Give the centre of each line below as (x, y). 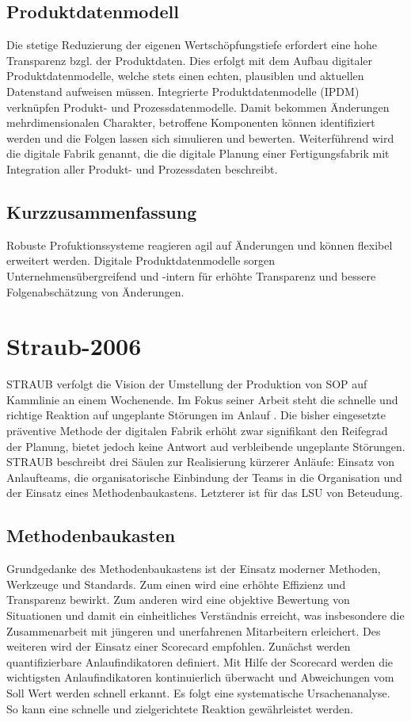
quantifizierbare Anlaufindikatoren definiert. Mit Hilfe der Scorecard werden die (200, 661)
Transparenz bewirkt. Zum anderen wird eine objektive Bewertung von (178, 600)
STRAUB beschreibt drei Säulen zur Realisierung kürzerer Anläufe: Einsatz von (201, 462)
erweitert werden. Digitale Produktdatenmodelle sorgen (141, 260)
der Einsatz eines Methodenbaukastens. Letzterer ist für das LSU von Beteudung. (205, 493)
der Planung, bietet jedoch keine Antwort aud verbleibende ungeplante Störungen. (206, 446)
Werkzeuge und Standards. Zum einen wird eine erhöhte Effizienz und (176, 584)
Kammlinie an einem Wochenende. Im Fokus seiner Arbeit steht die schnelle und (202, 399)
